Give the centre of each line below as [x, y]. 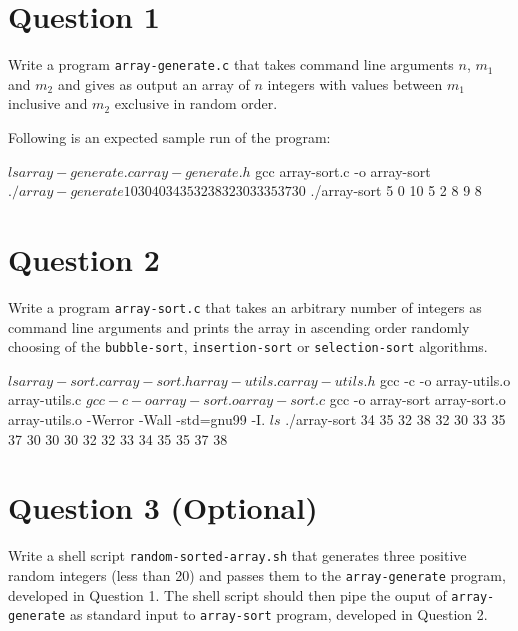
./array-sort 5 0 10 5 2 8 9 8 [396, 190]
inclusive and [48, 103]
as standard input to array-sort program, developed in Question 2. [278, 614]
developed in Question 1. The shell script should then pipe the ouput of [227, 594]
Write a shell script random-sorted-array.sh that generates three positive [237, 555]
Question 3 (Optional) [163, 507]
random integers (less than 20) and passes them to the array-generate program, [257, 574]
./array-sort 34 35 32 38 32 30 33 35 [395, 418]
